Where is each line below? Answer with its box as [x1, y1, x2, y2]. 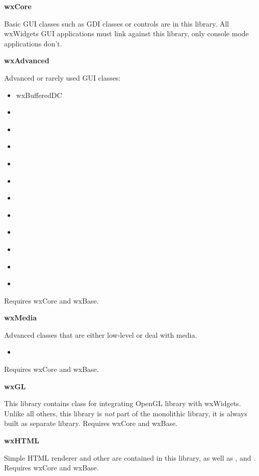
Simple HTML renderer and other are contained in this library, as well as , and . [4, 452, 256, 463]
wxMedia [4, 312, 37, 323]
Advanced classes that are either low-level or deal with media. [4, 329, 197, 340]
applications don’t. [4, 38, 62, 48]
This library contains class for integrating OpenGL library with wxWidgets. [4, 398, 241, 409]
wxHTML [4, 435, 39, 446]
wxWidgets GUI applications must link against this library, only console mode [4, 28, 249, 39]
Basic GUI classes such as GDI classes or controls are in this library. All [4, 18, 229, 29]
